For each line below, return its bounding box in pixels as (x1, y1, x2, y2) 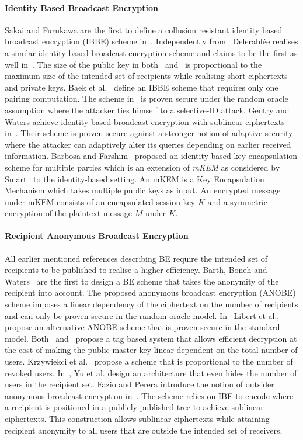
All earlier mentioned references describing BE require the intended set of (5, 252, 268, 264)
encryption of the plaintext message (5, 207, 132, 219)
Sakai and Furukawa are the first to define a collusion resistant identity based (5, 23, 283, 36)
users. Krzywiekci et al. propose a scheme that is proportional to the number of (5, 355, 293, 368)
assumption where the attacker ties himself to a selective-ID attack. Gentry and (5, 103, 290, 116)
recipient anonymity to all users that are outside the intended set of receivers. (5, 424, 283, 436)
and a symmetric (207, 195, 267, 207)
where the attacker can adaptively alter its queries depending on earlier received (5, 138, 291, 150)
